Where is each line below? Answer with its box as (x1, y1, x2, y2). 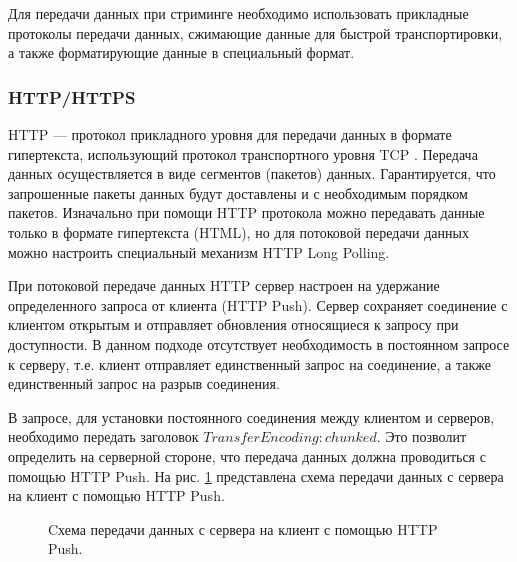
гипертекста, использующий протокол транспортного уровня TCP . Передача (8, 143, 478, 164)
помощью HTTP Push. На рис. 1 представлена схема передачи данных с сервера (8, 465, 504, 486)
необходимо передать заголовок (8, 426, 199, 447)
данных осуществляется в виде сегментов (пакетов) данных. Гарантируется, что (8, 163, 496, 184)
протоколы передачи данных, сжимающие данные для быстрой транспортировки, (8, 22, 503, 43)
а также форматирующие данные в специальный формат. (8, 42, 355, 63)
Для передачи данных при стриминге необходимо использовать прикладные (8, 3, 469, 23)
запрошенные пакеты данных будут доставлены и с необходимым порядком (8, 182, 468, 203)
